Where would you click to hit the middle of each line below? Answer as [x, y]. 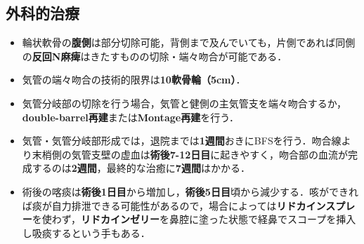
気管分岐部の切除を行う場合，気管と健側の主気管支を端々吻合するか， [184, 103]
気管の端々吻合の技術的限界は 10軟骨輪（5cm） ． [134, 80]
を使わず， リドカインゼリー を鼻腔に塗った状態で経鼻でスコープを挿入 [194, 219]
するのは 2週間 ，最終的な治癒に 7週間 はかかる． [141, 168]
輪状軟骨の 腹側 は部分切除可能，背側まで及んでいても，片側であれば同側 [189, 42]
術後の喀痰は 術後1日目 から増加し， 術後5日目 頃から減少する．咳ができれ [190, 191]
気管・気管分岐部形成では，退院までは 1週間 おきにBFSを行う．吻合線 [182, 141]
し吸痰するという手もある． [86, 232]
